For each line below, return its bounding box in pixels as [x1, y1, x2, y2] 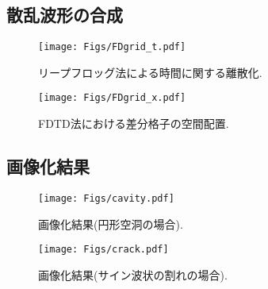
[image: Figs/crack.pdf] [38, 244, 169, 256]
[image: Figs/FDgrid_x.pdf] [38, 92, 186, 104]
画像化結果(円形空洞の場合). [38, 215, 183, 232]
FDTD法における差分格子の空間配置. [38, 115, 229, 132]
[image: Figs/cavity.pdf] [38, 192, 174, 204]
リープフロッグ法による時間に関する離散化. [38, 64, 262, 80]
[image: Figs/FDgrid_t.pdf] [38, 41, 186, 53]
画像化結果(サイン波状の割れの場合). [38, 266, 228, 283]
